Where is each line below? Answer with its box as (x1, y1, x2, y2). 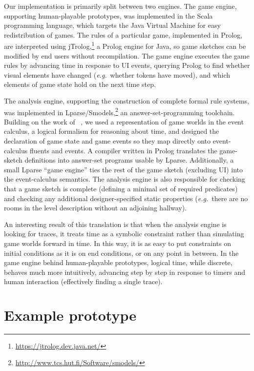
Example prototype (4, 305, 136, 325)
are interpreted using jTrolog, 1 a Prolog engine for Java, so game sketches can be (4, 40, 246, 51)
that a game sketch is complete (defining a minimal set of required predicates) (4, 184, 238, 193)
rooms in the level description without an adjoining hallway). (4, 203, 187, 213)
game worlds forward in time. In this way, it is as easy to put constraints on (4, 238, 231, 248)
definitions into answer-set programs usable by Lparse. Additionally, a (24, 155, 234, 165)
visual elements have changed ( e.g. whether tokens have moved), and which (4, 69, 231, 80)
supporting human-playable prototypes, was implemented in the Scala (4, 10, 213, 21)
